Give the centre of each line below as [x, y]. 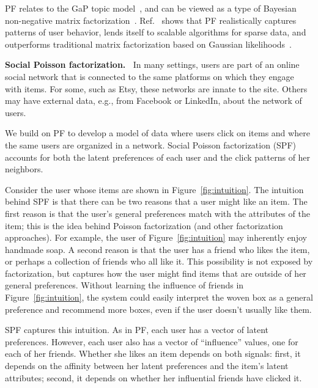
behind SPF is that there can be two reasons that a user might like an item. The [156, 201]
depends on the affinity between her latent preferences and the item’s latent [147, 366]
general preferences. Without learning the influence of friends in [124, 285]
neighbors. [24, 169]
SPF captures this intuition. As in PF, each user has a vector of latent [137, 330]
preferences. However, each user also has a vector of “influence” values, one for [152, 341]
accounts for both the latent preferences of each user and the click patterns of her [158, 157]
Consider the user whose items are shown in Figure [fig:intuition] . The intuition [154, 189]
